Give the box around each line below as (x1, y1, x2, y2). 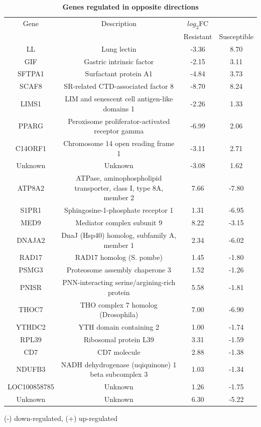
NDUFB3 (16, 364, 46, 374)
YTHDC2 (16, 321, 46, 332)
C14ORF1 (15, 143, 47, 153)
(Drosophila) (99, 309, 139, 320)
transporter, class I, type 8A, (74, 182, 164, 193)
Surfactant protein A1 (85, 68, 153, 79)
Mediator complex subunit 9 (75, 217, 163, 228)
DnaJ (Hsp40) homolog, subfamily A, (61, 229, 177, 240)
